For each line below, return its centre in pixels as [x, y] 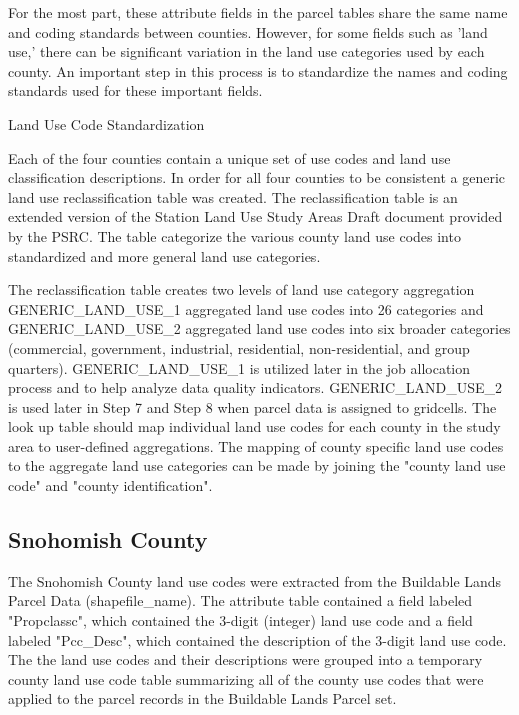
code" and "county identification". [110, 485]
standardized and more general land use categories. [164, 255]
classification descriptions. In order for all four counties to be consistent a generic [256, 177]
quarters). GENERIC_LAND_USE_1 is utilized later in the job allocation [239, 367]
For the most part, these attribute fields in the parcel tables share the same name [258, 12]
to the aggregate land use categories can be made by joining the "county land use [257, 465]
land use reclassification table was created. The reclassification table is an [233, 196]
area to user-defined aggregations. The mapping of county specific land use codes [256, 445]
